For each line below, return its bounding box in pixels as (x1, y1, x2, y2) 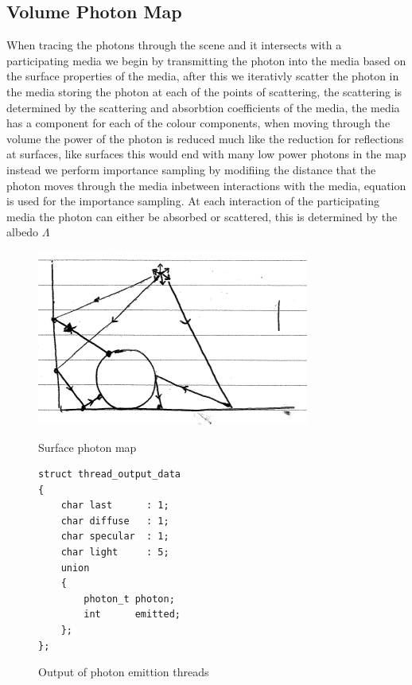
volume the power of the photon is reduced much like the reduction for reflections (6, 130, 404, 146)
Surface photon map (38, 438, 137, 455)
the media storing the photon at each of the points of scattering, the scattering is (6, 83, 402, 99)
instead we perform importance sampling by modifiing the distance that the (6, 161, 376, 177)
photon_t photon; (84, 593, 175, 605)
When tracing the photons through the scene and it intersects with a (6, 37, 342, 53)
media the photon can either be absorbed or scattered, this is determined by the (6, 208, 398, 224)
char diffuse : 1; (60, 515, 169, 527)
